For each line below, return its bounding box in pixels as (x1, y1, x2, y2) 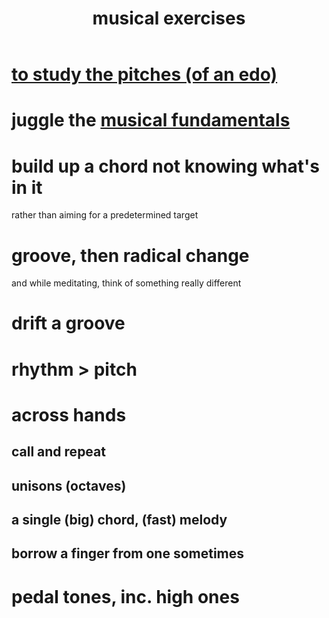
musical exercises (92, 7, 246, 30)
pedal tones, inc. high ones (11, 585, 240, 608)
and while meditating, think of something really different (11, 277, 242, 289)
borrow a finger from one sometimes (11, 545, 245, 562)
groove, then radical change (11, 244, 250, 267)
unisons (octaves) (11, 477, 127, 494)
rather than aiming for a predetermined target (11, 209, 199, 221)
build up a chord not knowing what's (11, 155, 321, 177)
